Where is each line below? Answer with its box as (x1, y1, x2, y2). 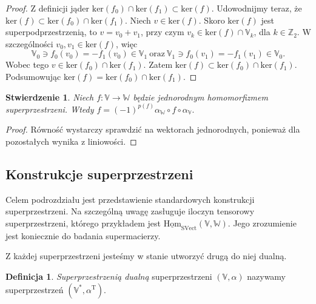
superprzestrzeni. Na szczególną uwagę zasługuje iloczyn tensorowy (5, 205, 255, 217)
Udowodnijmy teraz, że (217, 2, 302, 14)
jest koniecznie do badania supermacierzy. (5, 229, 161, 242)
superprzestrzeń (5, 283, 64, 296)
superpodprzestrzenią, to (5, 25, 97, 38)
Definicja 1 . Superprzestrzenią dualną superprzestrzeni (5, 269, 212, 282)
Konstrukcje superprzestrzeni (5, 164, 193, 183)
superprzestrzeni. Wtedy (5, 102, 94, 115)
